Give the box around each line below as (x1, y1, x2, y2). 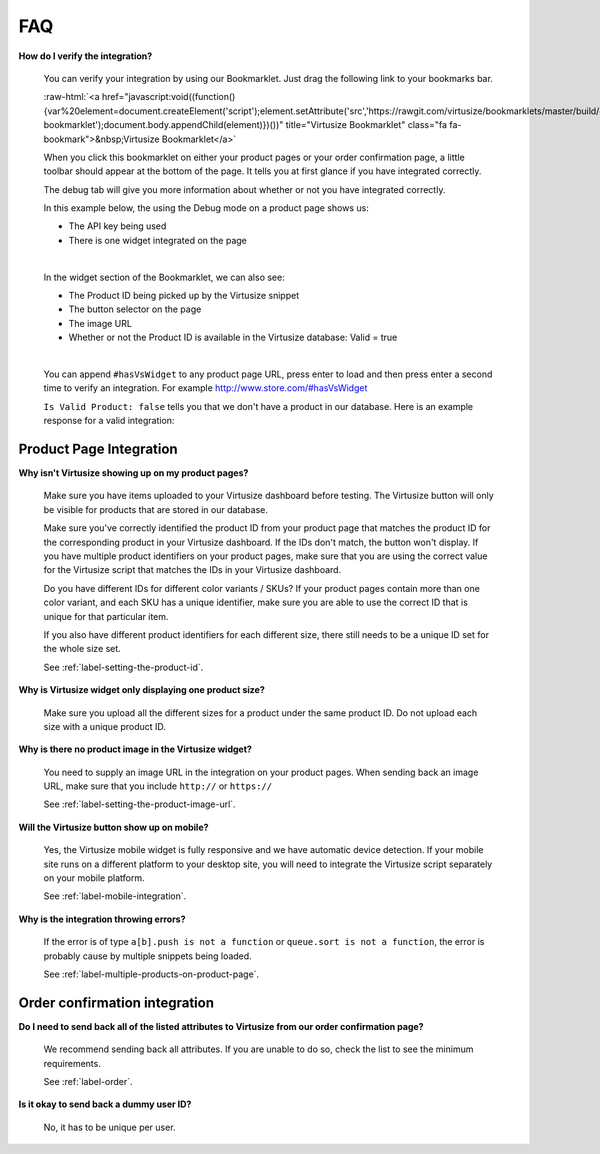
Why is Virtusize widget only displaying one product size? (18, 684, 265, 696)
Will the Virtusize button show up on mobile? (18, 821, 209, 833)
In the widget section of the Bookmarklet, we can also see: (43, 271, 285, 283)
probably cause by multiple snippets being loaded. (43, 950, 252, 962)
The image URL (68, 317, 132, 329)
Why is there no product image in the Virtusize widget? (18, 743, 252, 755)
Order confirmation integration (18, 994, 215, 1011)
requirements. (43, 1057, 102, 1069)
